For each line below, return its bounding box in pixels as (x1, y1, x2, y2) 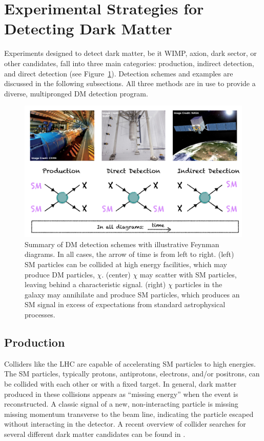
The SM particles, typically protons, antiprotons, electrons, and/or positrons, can (4, 368, 260, 379)
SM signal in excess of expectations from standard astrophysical (25, 299, 226, 310)
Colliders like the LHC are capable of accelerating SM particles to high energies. (4, 358, 256, 369)
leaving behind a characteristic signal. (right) (25, 279, 166, 290)
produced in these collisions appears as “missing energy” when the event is (4, 388, 238, 399)
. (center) (101, 269, 131, 279)
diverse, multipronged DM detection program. (4, 88, 148, 98)
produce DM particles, (25, 269, 95, 279)
